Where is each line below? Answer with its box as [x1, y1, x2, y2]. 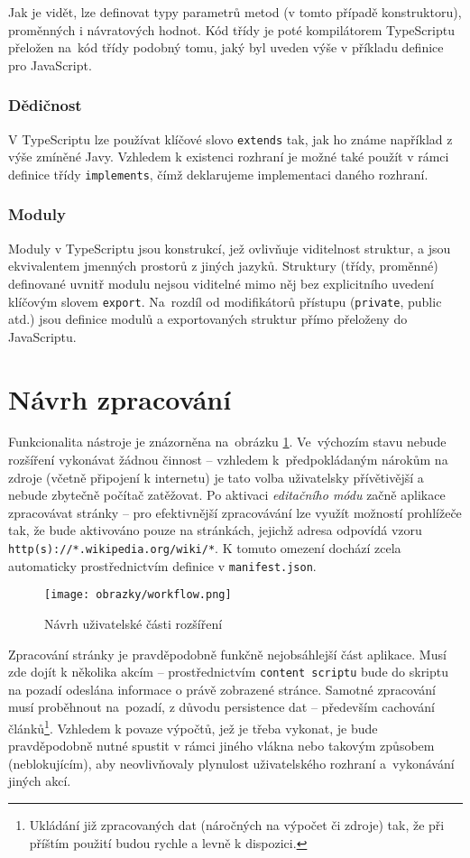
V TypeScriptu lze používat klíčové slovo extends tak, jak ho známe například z [8, 129, 453, 148]
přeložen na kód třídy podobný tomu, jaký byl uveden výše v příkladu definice [8, 38, 444, 57]
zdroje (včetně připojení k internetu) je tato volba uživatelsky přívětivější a [8, 467, 424, 486]
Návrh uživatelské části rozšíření [44, 614, 223, 632]
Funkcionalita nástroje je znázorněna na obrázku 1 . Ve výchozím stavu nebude [8, 432, 447, 451]
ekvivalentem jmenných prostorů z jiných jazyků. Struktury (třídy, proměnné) [8, 256, 438, 275]
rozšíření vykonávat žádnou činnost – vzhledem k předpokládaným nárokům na [8, 450, 448, 469]
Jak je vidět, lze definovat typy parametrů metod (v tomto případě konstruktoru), [8, 3, 462, 21]
